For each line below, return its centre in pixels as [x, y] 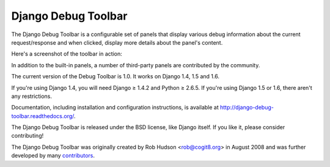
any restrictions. [31, 96]
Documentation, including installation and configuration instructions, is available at [115, 108]
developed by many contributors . [53, 155]
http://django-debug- [247, 108]
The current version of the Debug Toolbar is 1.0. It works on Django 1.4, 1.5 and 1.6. [116, 76]
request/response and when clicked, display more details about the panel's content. [117, 42]
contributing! [28, 136]
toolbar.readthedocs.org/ [43, 116]
